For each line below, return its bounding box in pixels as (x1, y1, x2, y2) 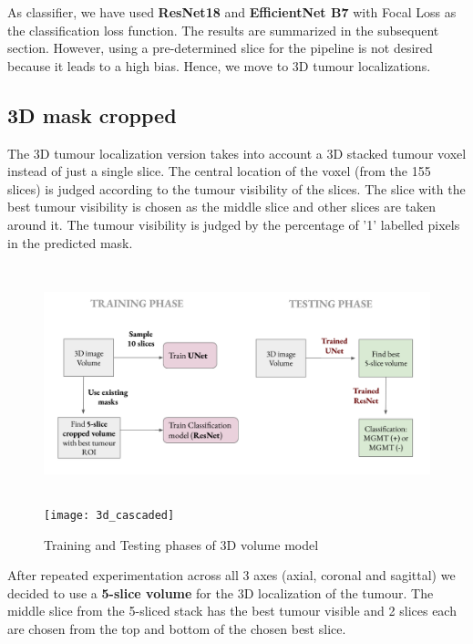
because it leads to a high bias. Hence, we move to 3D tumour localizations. (7, 56, 431, 75)
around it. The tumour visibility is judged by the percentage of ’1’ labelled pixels (7, 214, 460, 234)
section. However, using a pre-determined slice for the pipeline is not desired (7, 38, 433, 57)
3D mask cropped (7, 100, 177, 129)
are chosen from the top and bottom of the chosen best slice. (7, 618, 346, 638)
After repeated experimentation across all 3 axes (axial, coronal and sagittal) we (7, 566, 456, 585)
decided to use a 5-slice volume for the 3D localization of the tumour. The (7, 583, 434, 602)
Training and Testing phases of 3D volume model (44, 535, 319, 554)
